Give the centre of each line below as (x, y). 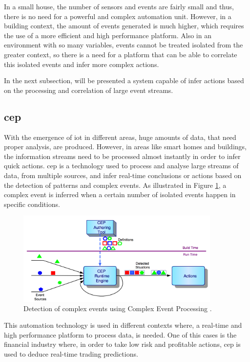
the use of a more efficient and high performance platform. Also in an (108, 35)
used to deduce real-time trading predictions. (71, 353)
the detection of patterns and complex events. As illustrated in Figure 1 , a (115, 185)
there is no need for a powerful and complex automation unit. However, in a (118, 16)
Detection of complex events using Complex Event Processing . (118, 308)
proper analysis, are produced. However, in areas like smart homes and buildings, (125, 147)
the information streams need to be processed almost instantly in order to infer (122, 156)
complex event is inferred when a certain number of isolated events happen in (120, 194)
